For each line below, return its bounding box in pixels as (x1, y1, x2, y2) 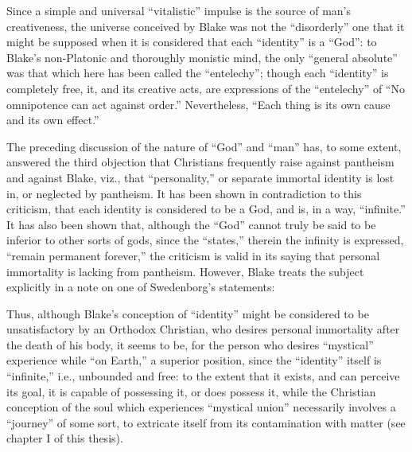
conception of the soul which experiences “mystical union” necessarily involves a (6, 399, 396, 415)
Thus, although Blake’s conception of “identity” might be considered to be (6, 305, 369, 321)
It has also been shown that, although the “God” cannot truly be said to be (6, 216, 376, 232)
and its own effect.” (6, 111, 99, 128)
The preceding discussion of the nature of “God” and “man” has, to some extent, (6, 138, 402, 154)
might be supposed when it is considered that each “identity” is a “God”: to (6, 33, 377, 50)
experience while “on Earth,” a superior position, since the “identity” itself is (6, 352, 382, 368)
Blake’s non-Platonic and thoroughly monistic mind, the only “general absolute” (6, 49, 398, 65)
